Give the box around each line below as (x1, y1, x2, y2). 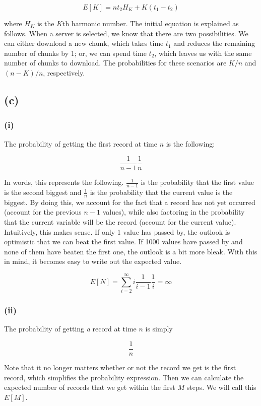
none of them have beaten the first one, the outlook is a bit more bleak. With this (4, 246, 257, 256)
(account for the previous (4, 207, 82, 217)
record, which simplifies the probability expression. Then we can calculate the (4, 372, 244, 382)
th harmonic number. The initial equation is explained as (62, 18, 239, 28)
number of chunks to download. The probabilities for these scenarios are (4, 57, 227, 68)
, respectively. (43, 67, 85, 78)
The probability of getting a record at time (4, 323, 137, 334)
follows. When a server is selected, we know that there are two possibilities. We (4, 28, 248, 38)
